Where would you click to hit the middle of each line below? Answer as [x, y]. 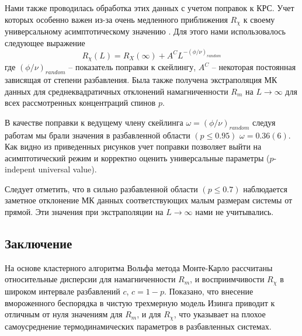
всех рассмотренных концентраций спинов [80, 103]
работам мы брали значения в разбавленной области [98, 135]
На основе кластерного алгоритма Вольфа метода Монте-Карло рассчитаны [139, 267]
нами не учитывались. [235, 212]
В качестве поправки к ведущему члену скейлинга [94, 122]
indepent [20, 169]
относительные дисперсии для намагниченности [90, 279]
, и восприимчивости [227, 279]
